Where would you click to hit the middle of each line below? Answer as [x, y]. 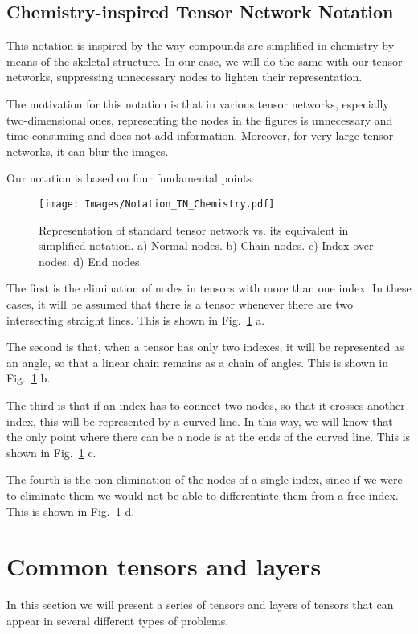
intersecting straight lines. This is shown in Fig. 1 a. [136, 319]
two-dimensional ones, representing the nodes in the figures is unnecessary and [200, 119]
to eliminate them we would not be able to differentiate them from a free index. [203, 495]
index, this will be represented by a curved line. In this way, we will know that [200, 421]
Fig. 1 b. [29, 378]
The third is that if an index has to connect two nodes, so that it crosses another [206, 405]
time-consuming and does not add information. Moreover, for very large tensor [200, 135]
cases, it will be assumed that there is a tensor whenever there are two [180, 303]
